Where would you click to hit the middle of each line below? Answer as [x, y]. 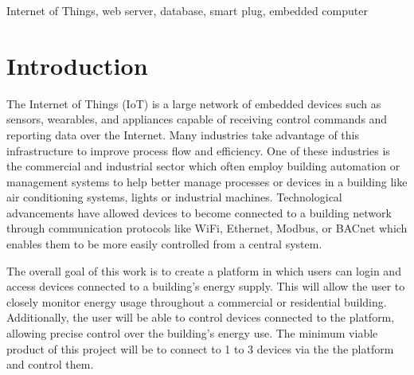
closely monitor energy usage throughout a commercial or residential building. [197, 301]
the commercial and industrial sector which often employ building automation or [203, 166]
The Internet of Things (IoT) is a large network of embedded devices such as [194, 103]
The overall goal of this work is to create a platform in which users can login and [204, 270]
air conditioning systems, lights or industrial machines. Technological [174, 197]
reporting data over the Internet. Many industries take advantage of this [183, 134]
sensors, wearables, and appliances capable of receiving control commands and [197, 119]
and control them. [50, 364]
